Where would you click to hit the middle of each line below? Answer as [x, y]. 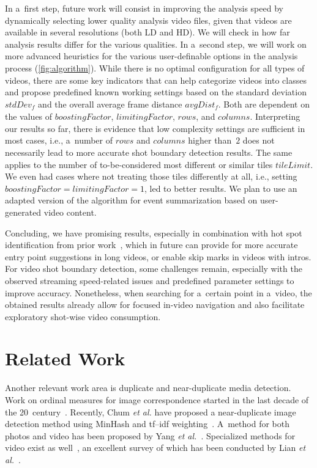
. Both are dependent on [264, 104]
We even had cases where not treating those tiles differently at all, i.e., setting [151, 176]
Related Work [65, 358]
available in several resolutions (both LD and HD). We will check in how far [147, 32]
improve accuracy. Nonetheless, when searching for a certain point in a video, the [158, 292]
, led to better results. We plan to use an [221, 188]
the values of [29, 116]
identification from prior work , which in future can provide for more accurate [151, 245]
